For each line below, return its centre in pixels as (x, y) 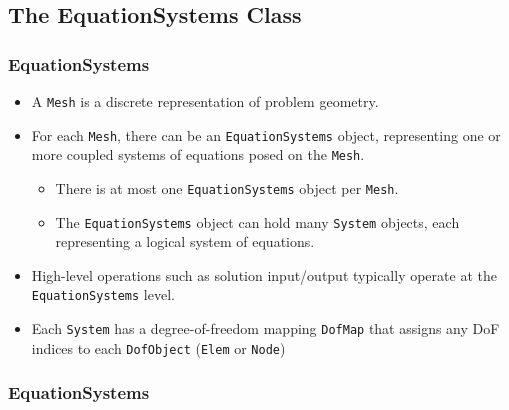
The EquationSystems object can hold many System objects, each (257, 221)
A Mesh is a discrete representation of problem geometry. (205, 101)
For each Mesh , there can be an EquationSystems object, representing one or (266, 134)
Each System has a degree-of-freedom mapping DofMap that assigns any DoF (265, 328)
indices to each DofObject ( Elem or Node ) (158, 347)
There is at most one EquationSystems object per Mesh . (227, 187)
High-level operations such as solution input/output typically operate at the (264, 274)
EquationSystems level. (103, 294)
